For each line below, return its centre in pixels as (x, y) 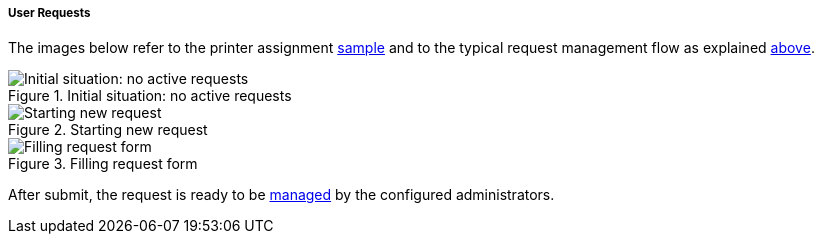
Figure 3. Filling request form (103, 164)
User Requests (49, 13)
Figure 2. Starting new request (108, 130)
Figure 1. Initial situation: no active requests (150, 96)
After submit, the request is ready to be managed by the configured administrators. (281, 195)
